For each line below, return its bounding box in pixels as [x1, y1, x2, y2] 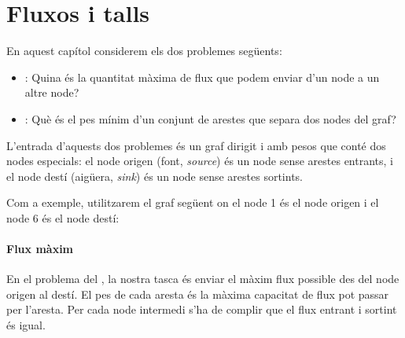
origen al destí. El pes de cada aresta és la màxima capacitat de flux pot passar [6, 285, 389, 302]
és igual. [6, 317, 46, 333]
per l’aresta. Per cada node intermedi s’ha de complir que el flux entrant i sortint [6, 301, 397, 318]
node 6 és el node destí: [6, 209, 120, 226]
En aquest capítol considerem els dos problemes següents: [6, 42, 282, 59]
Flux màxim [6, 241, 74, 257]
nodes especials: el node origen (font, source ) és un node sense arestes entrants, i [6, 152, 393, 169]
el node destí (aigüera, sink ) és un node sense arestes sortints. [6, 167, 303, 184]
